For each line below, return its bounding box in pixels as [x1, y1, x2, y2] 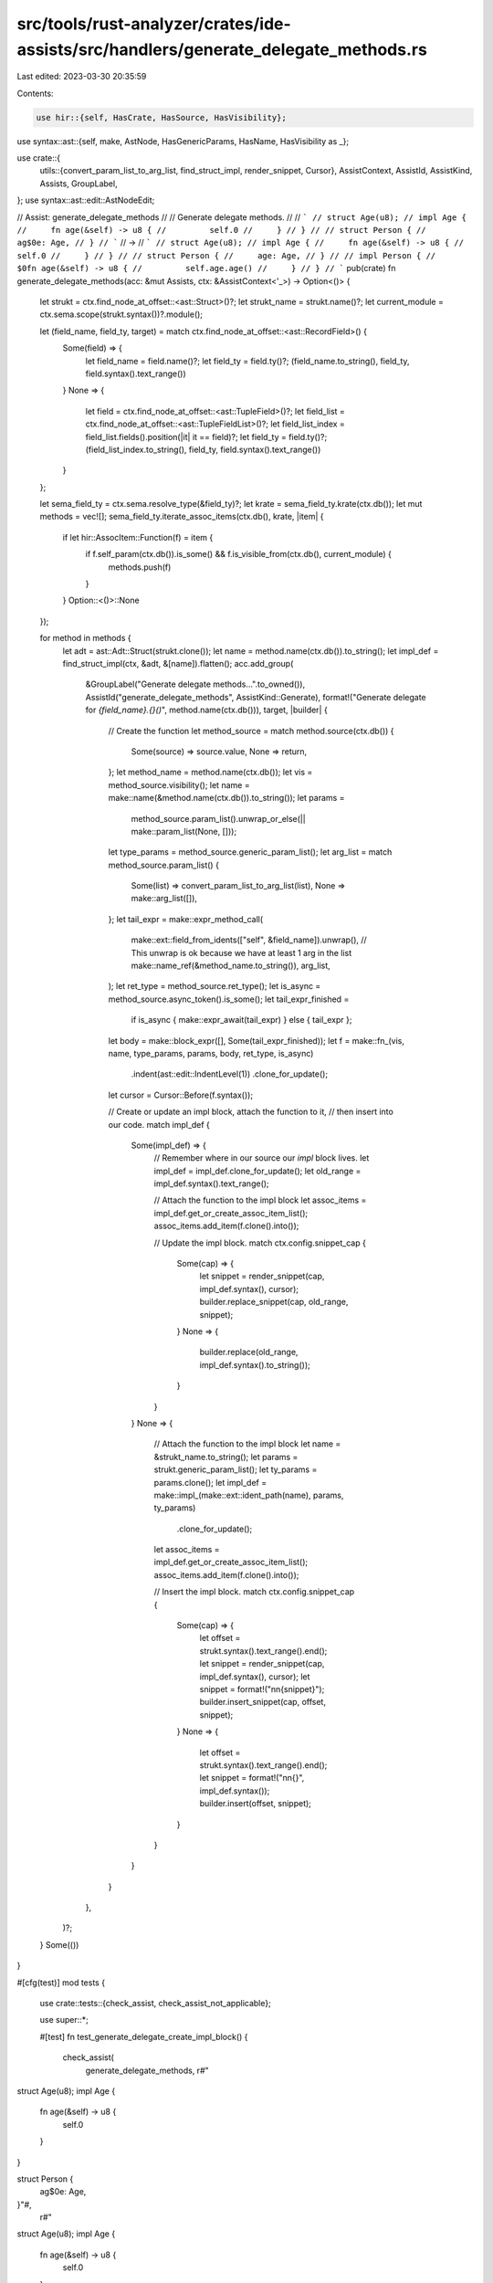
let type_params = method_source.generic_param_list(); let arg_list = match [108, 847, 393, 857]
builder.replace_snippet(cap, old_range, [199, 1297, 349, 1308]
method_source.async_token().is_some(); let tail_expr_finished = [108, 994, 350, 1005]
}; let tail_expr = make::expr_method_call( [108, 913, 264, 924]
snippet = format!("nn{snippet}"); [199, 1683, 325, 1694]
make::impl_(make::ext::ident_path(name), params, [153, 1489, 344, 1500]
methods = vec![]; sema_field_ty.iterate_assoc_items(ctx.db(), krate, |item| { [39, 511, 324, 522]
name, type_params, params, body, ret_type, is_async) [108, 1047, 314, 1058]
